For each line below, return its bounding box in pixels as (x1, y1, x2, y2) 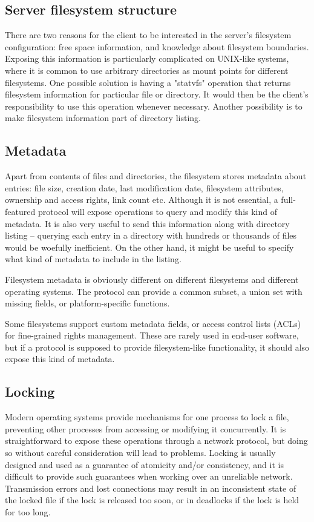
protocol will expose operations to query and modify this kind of (38, 205, 278, 217)
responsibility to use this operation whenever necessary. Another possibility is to (5, 99, 303, 112)
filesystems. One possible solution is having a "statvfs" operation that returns (5, 76, 291, 88)
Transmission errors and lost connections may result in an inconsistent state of (5, 481, 296, 494)
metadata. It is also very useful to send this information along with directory (5, 217, 290, 230)
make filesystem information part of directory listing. (5, 111, 201, 124)
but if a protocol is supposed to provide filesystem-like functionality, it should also (5, 340, 310, 353)
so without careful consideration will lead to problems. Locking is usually (5, 446, 276, 459)
